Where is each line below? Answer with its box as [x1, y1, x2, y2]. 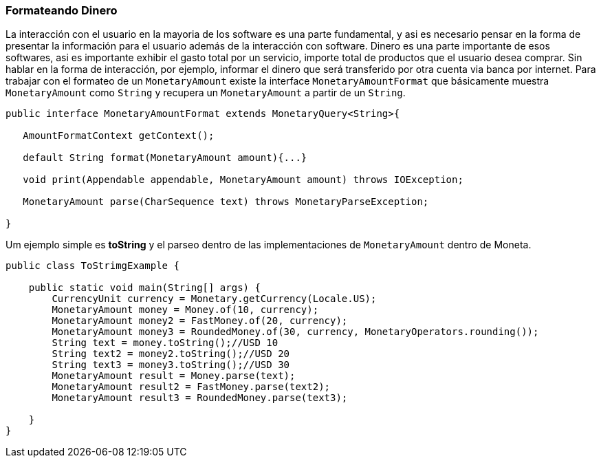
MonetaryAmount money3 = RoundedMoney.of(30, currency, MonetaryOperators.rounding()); [52, 326, 539, 338]
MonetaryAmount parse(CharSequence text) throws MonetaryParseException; [23, 196, 429, 208]
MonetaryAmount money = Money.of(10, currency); [52, 304, 319, 316]
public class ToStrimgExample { [6, 260, 179, 272]
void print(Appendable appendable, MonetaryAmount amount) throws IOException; [23, 174, 463, 186]
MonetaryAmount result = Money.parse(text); [52, 370, 296, 382]
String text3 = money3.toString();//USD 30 [52, 359, 290, 371]
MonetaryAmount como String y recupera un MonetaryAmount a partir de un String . [6, 87, 406, 99]
